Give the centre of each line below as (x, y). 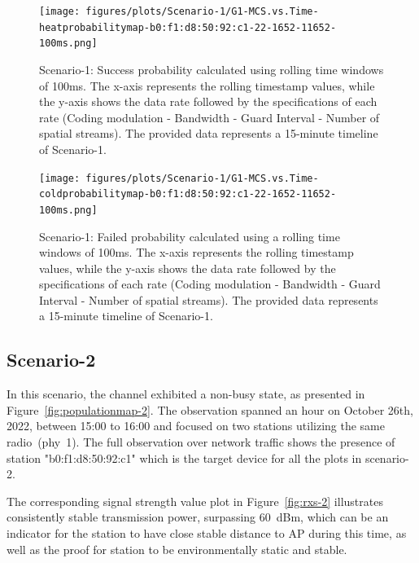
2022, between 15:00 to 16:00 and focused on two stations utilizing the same (196, 426)
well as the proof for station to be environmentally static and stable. (177, 549)
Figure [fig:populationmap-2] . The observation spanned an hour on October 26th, (210, 409)
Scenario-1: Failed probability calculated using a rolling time (190, 236)
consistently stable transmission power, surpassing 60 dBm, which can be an (198, 517)
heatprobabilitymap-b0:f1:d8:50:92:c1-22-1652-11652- (188, 27)
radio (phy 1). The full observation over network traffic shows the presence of (201, 442)
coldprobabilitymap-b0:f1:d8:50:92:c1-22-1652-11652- (188, 194)
